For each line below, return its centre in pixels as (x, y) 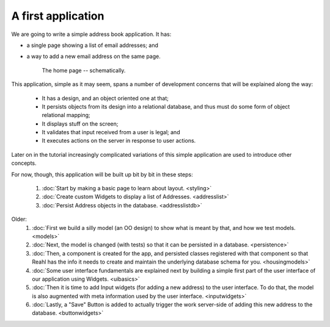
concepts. (24, 163)
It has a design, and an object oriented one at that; (105, 98)
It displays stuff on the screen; (80, 124)
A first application (58, 16)
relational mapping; (66, 115)
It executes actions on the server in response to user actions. (119, 141)
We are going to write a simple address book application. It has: (91, 34)
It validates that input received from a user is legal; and (111, 132)
